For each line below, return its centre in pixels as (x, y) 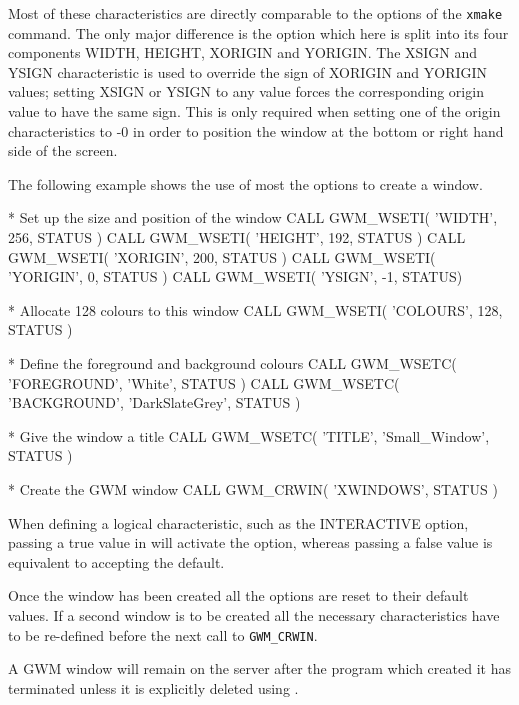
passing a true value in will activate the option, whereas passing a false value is (250, 542)
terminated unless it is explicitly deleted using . (153, 687)
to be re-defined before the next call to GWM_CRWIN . (163, 634)
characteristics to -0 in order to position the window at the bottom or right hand (256, 130)
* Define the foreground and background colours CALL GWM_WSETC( (232, 362)
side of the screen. (63, 150)
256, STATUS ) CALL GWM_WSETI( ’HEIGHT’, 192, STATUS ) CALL (237, 237)
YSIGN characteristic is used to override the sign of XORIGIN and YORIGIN (248, 71)
